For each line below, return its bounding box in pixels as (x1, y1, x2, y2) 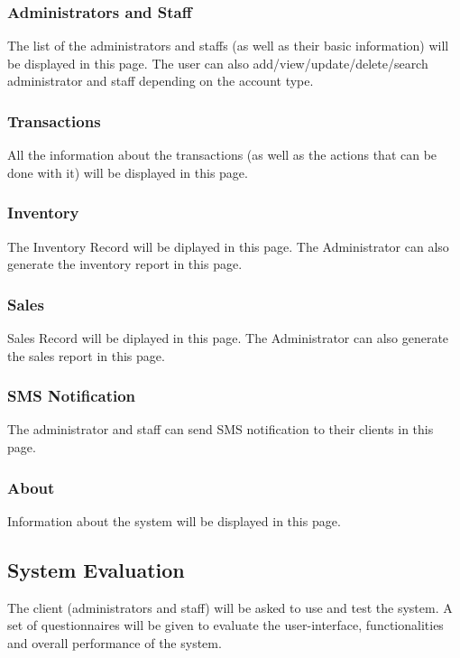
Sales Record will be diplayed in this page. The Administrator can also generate (7, 329, 449, 348)
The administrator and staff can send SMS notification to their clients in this (7, 420, 434, 439)
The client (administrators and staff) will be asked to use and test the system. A (7, 598, 453, 616)
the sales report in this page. (7, 346, 165, 365)
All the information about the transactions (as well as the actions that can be (7, 145, 437, 164)
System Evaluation (7, 555, 185, 583)
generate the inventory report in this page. (7, 255, 243, 273)
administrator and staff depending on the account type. (7, 71, 314, 90)
